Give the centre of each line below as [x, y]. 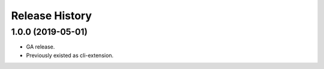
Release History [52, 16]
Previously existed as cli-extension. [70, 55]
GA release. [40, 47]
